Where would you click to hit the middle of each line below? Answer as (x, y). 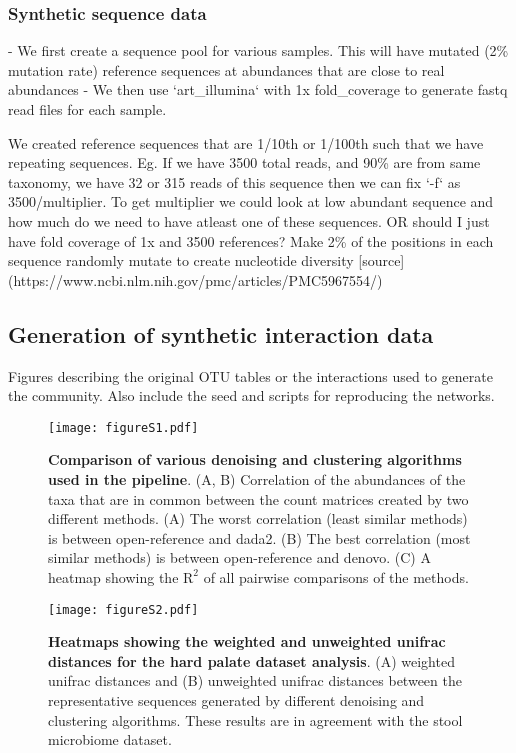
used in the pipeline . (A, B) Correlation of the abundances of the (257, 478)
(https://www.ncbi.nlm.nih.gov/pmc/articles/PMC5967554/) (195, 279)
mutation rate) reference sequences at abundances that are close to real (226, 69)
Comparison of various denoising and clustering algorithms (255, 459)
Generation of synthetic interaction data (221, 333)
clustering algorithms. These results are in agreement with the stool (255, 719)
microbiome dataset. (110, 739)
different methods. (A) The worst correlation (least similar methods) (258, 518)
